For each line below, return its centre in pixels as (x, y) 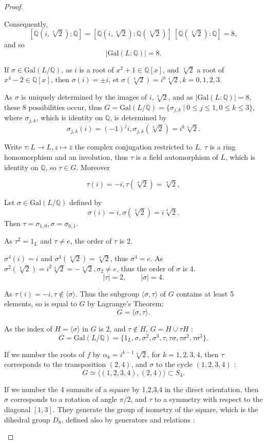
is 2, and (112, 328)
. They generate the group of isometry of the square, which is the (155, 409)
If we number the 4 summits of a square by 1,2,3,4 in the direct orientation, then (131, 389)
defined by (86, 202)
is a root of (97, 69)
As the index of (28, 328)
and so (14, 44)
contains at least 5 (205, 293)
